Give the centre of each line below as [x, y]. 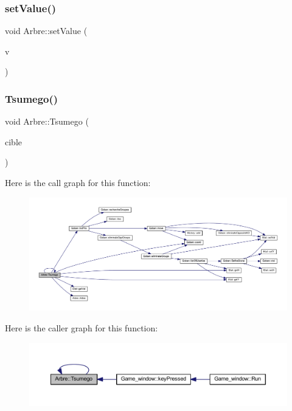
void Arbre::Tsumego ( [47, 121]
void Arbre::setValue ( [46, 31]
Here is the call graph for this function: [78, 182]
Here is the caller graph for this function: [82, 327]
